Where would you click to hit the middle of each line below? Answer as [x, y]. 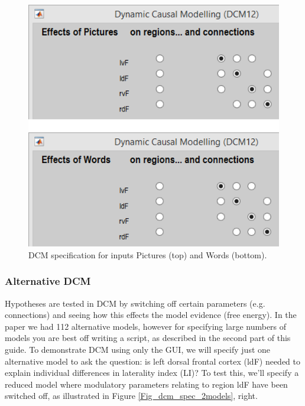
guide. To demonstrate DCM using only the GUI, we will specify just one [138, 349]
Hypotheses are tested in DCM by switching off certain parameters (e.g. [135, 303]
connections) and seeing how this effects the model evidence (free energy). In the [151, 315]
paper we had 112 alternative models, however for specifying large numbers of [146, 326]
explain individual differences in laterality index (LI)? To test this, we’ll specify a [152, 373]
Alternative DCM [48, 281]
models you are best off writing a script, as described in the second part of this [148, 338]
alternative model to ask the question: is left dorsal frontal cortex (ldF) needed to [152, 361]
